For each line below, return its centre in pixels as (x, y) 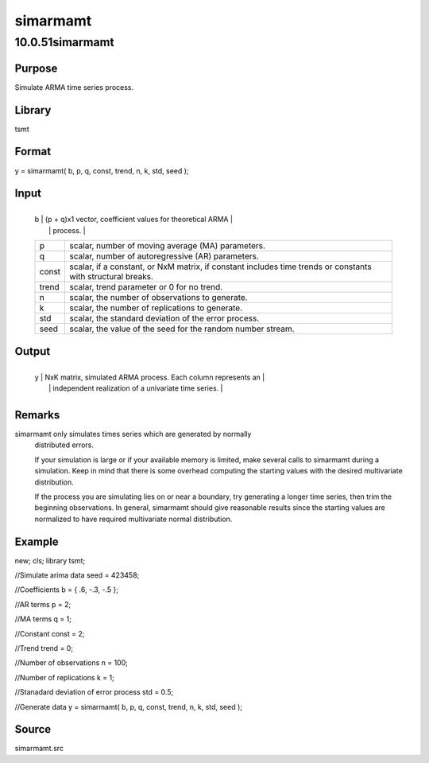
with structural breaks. (112, 277)
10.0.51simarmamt (64, 42)
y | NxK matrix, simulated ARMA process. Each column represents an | (150, 377)
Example (37, 541)
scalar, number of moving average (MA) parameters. (168, 246)
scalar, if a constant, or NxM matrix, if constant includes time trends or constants (221, 267)
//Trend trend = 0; (44, 648)
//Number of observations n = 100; (71, 663)
